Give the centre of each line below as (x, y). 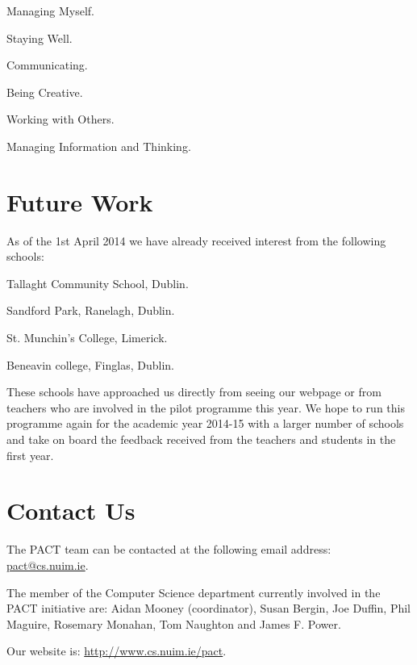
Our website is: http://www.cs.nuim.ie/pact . (117, 651)
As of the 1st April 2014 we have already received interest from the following (196, 240)
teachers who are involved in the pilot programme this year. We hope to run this (206, 407)
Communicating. (47, 65)
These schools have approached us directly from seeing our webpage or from (194, 392)
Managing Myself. (50, 10)
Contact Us (71, 510)
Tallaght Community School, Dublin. (98, 283)
